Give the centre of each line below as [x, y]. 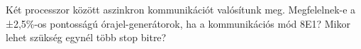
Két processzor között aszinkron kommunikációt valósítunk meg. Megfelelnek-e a [181, 9]
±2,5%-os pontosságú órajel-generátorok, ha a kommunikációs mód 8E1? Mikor [178, 23]
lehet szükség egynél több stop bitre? [86, 37]
